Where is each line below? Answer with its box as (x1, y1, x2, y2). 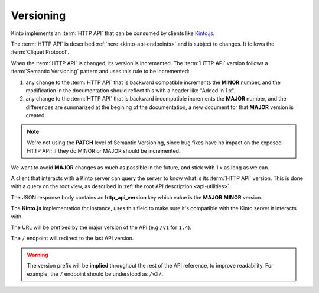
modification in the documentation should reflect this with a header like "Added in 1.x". (25, 86, 236, 94)
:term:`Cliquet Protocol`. (11, 49, 70, 56)
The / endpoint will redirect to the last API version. (11, 234, 134, 242)
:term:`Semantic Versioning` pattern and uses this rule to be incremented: (11, 68, 190, 75)
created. (25, 112, 47, 119)
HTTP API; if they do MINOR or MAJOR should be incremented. (27, 147, 181, 154)
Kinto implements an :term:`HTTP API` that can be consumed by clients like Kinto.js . (11, 30, 215, 37)
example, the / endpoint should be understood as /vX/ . (27, 270, 164, 278)
